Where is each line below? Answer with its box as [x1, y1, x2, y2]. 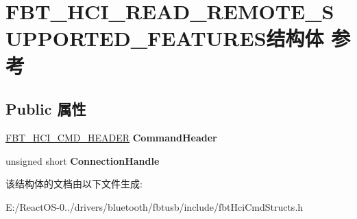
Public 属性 [5, 98, 86, 119]
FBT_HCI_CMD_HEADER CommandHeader [5, 130, 217, 144]
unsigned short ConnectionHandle [5, 153, 160, 168]
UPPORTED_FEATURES [5, 24, 267, 52]
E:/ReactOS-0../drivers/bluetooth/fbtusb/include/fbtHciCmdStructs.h [5, 199, 304, 214]
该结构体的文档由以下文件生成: [5, 176, 143, 191]
